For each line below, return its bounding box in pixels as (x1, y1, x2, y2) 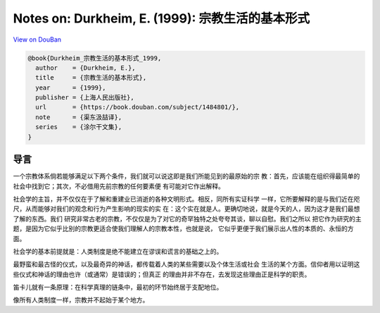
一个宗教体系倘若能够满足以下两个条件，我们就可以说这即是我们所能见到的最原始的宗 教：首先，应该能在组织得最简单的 (13, 172, 360, 180)
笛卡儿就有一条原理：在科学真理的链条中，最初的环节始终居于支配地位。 (13, 283, 223, 292)
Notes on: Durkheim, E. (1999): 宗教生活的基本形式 (13, 11, 310, 26)
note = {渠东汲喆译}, (35, 113, 122, 121)
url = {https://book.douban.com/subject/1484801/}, (35, 103, 240, 111)
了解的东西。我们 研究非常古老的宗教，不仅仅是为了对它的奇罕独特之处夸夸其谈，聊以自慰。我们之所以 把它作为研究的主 (13, 214, 362, 223)
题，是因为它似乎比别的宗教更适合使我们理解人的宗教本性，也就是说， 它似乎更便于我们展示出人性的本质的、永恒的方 (13, 224, 354, 233)
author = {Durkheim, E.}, (35, 63, 137, 72)
